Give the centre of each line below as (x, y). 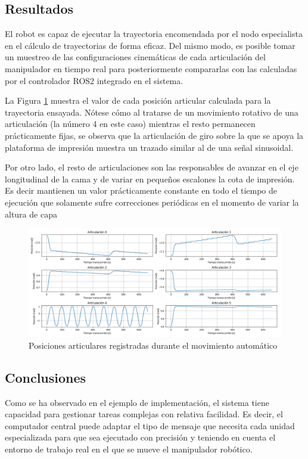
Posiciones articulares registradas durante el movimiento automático (153, 345)
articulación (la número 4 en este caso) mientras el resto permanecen (130, 124)
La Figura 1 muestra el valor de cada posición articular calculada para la (138, 100)
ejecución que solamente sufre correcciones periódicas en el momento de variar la (152, 202)
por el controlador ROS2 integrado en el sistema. (94, 80)
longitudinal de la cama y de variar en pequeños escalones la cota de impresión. (150, 179)
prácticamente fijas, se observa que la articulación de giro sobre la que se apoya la (154, 135)
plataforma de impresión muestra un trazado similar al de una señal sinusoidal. (149, 147)
